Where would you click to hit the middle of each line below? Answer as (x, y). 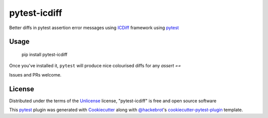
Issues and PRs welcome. (35, 75)
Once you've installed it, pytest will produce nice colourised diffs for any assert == (95, 66)
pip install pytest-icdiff (45, 54)
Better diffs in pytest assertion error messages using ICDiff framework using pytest (94, 28)
